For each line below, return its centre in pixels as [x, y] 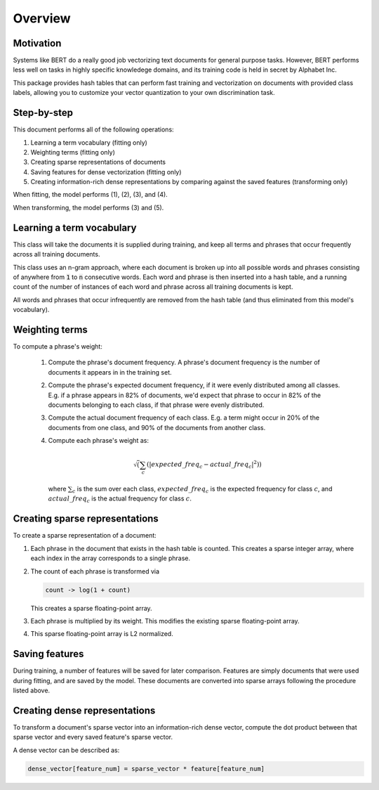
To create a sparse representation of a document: [85, 536]
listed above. [32, 690]
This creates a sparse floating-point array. [91, 608]
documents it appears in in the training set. [110, 372]
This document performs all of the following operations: [94, 129]
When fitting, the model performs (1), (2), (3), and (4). [90, 195]
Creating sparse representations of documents [98, 162]
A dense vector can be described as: [66, 750]
